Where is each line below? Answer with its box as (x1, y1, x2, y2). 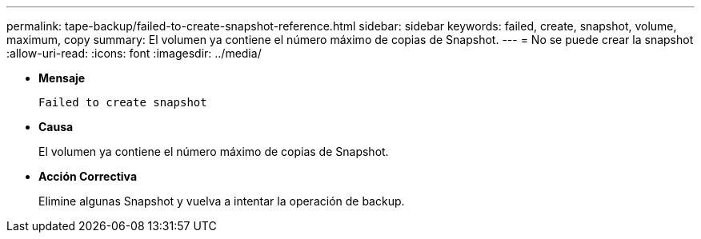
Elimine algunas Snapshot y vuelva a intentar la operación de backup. (38, 194, 405, 208)
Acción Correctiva (38, 169, 138, 183)
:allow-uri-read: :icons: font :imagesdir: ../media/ (6, 46, 262, 60)
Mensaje (38, 71, 86, 85)
